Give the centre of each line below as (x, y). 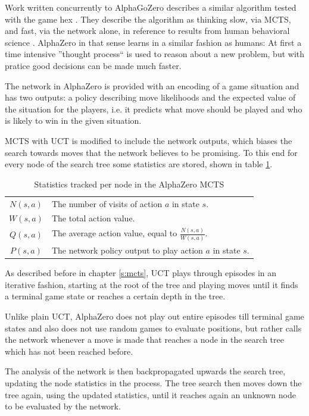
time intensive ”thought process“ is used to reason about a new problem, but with (155, 54)
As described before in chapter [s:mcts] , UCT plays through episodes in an (141, 273)
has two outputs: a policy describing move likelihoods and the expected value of (150, 97)
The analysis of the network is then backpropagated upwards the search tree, (145, 371)
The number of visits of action (107, 203)
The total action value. (93, 218)
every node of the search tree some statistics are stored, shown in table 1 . (139, 164)
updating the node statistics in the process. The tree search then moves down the (153, 382)
